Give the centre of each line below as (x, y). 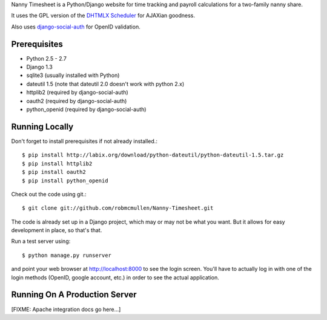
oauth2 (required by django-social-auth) (77, 101)
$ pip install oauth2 (54, 172)
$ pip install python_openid (65, 181)
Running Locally (42, 126)
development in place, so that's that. (57, 230)
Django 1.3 (39, 67)
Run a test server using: (41, 241)
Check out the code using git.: (49, 194)
